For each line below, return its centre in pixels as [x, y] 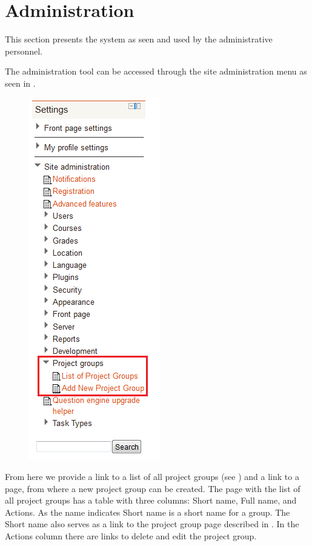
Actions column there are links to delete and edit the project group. [131, 536]
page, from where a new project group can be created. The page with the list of [153, 488]
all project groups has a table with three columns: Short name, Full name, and [151, 500]
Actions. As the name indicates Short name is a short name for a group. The [148, 512]
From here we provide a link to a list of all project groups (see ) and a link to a [152, 477]
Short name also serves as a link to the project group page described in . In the [152, 524]
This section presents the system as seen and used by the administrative [139, 39]
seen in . [20, 83]
